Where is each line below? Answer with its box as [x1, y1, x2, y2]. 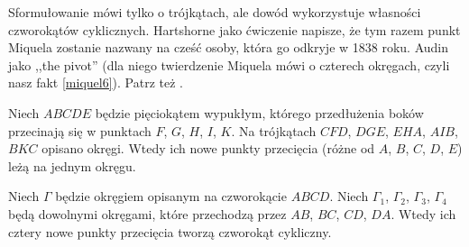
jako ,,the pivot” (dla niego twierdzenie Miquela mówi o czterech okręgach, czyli [8, 55, 450, 74]
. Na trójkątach [231, 121, 317, 140]
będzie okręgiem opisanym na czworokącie [55, 187, 287, 206]
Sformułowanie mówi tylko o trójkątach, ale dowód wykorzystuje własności [8, 3, 421, 21]
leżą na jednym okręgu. [8, 156, 136, 175]
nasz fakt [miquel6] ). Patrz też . [8, 73, 183, 92]
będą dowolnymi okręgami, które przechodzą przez [8, 204, 287, 223]
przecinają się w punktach [8, 121, 152, 140]
